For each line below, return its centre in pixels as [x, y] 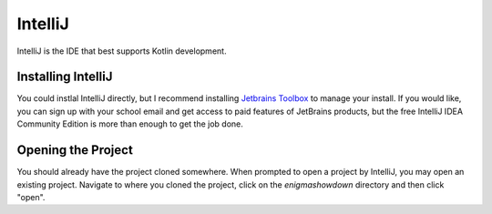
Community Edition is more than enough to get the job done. [130, 124]
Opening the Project [75, 150]
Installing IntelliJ [65, 77]
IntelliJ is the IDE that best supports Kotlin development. [122, 51]
